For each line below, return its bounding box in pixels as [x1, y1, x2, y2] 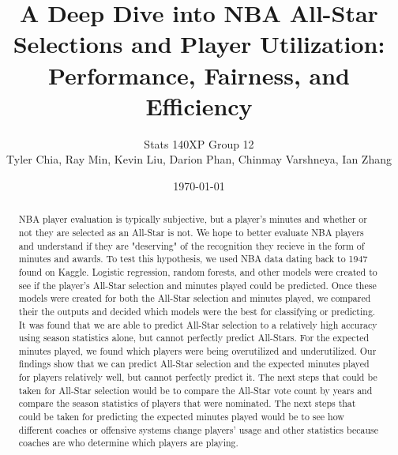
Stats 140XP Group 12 [144, 135, 254, 152]
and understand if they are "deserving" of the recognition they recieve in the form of [18, 239, 365, 252]
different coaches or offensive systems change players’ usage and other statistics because [18, 423, 379, 436]
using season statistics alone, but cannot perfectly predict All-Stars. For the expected [18, 331, 370, 344]
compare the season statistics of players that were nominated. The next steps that [18, 397, 356, 410]
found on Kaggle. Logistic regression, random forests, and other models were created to [18, 265, 377, 278]
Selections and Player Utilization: [13, 28, 385, 60]
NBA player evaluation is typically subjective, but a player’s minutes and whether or [18, 212, 367, 226]
